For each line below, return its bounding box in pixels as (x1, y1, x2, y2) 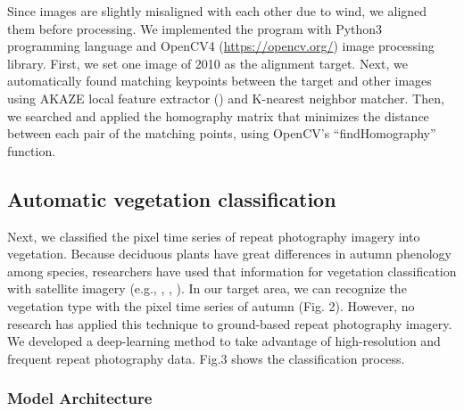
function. (7, 141, 56, 160)
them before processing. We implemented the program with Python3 (7, 19, 383, 37)
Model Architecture (7, 387, 153, 409)
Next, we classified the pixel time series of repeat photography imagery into (7, 226, 420, 245)
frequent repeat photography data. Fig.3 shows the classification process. (7, 349, 405, 367)
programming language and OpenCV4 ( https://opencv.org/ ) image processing (7, 37, 435, 55)
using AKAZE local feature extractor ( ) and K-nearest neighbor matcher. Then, (7, 88, 444, 107)
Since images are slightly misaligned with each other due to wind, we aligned (7, 2, 427, 20)
